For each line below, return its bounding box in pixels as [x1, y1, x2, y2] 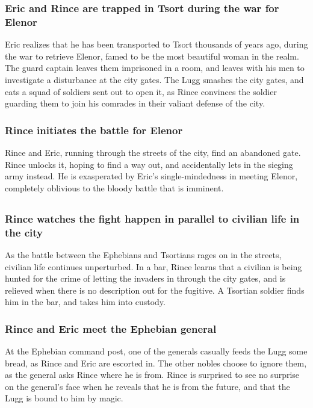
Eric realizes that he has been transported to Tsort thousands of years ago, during [5, 38, 308, 51]
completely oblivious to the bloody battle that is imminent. [5, 181, 224, 194]
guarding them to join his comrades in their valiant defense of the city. [5, 97, 265, 110]
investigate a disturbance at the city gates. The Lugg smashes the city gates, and [5, 73, 304, 85]
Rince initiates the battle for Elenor [5, 122, 183, 137]
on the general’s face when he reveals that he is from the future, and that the [5, 380, 290, 392]
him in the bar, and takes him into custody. [5, 295, 166, 308]
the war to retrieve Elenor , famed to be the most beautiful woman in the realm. [5, 49, 299, 62]
